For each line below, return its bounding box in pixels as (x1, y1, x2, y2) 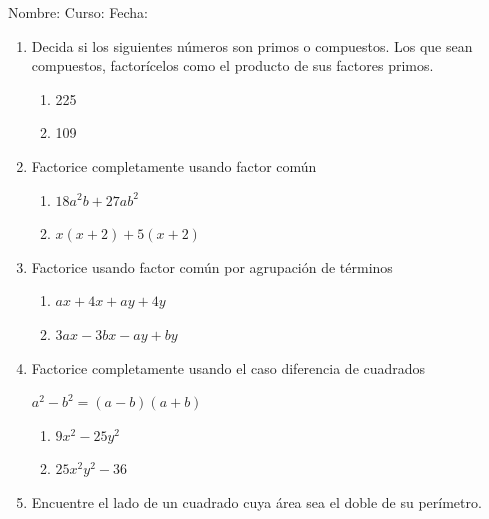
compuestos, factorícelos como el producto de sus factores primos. (31, 55, 434, 76)
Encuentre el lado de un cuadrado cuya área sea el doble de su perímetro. (31, 491, 482, 512)
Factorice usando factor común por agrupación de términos (31, 256, 393, 277)
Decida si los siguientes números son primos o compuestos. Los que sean (31, 35, 473, 56)
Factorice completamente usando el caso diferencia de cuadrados (31, 357, 426, 378)
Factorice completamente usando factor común (31, 155, 317, 176)
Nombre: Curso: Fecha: (8, 2, 148, 22)
